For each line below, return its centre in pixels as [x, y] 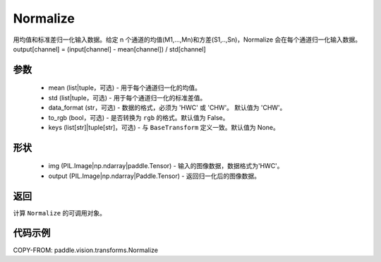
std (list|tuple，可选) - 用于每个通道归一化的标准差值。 [127, 97]
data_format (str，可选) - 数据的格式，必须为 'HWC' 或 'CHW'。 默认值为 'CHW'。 [167, 108]
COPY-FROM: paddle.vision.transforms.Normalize [86, 250]
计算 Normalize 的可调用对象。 [59, 213]
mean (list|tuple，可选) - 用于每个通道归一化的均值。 [125, 88]
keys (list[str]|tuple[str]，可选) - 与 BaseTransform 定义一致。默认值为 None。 [164, 127]
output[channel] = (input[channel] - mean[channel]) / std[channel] [109, 49]
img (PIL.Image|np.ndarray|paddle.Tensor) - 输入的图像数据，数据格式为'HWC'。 [166, 166]
